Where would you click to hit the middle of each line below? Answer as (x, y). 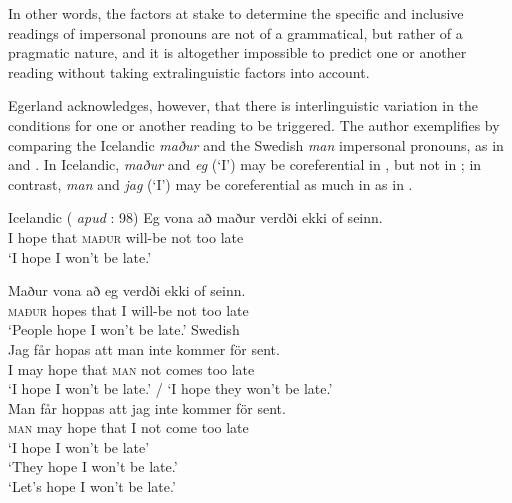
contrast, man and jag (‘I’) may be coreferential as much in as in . (210, 183)
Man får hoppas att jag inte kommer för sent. (147, 407)
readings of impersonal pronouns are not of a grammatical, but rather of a (235, 32)
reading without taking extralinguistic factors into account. (189, 71)
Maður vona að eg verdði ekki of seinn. (127, 290)
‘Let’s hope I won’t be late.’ (92, 486)
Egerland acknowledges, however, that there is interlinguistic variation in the (243, 105)
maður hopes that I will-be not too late (128, 309)
